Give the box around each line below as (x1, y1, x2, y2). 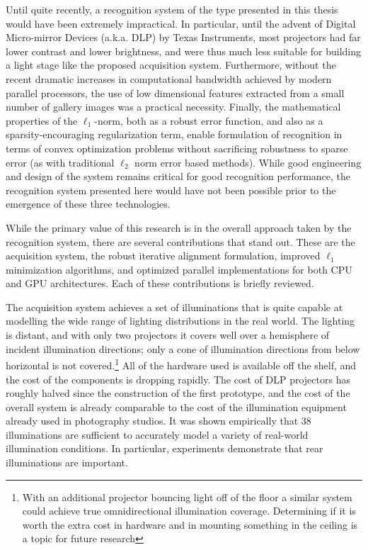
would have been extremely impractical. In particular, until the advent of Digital (6, 16, 356, 30)
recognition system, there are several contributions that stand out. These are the (6, 234, 355, 249)
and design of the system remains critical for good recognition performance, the (6, 169, 351, 184)
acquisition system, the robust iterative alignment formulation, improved (6, 248, 321, 263)
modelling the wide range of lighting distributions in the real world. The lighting (6, 313, 355, 328)
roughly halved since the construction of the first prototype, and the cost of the (6, 386, 350, 400)
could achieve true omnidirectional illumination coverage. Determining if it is (22, 503, 356, 518)
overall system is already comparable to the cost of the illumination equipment (6, 399, 347, 414)
